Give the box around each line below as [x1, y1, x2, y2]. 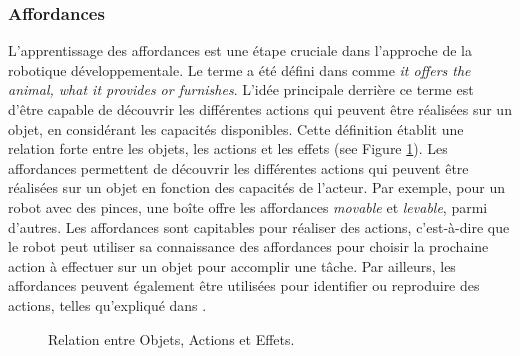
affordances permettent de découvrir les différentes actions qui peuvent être [8, 157, 469, 178]
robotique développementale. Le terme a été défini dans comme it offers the [8, 59, 471, 80]
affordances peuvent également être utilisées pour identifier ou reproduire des [8, 275, 480, 296]
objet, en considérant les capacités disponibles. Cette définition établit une [8, 118, 464, 139]
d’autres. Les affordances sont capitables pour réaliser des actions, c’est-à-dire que [8, 216, 510, 237]
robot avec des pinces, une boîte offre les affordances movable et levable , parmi [8, 196, 488, 217]
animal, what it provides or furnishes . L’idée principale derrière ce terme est [8, 79, 474, 100]
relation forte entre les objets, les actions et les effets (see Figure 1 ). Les [8, 138, 448, 159]
